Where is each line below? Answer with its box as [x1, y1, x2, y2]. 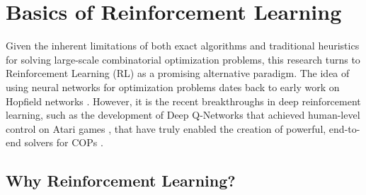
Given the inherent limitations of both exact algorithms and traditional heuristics [6, 38, 360, 53]
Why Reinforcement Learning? [6, 170, 236, 191]
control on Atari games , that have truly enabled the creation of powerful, [6, 121, 326, 136]
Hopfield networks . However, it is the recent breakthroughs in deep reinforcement [6, 93, 361, 108]
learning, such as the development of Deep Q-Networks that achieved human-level [6, 107, 360, 122]
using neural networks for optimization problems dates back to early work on [6, 79, 340, 94]
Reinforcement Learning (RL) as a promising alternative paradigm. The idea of [6, 66, 350, 81]
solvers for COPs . [24, 135, 103, 150]
